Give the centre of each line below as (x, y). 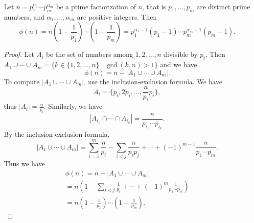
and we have (179, 64)
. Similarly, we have (73, 106)
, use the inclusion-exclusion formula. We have (153, 81)
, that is (154, 6)
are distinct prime (223, 6)
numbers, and (24, 16)
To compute (22, 81)
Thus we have (24, 163)
